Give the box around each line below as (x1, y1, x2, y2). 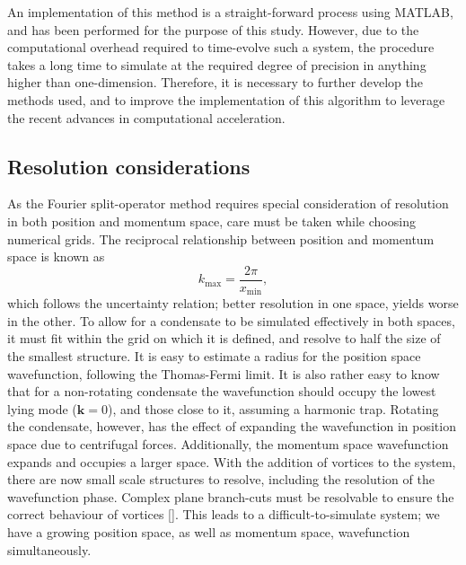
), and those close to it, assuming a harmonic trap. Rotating (107, 399, 439, 418)
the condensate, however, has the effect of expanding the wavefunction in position (7, 417, 456, 436)
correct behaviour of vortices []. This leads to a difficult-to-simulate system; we (7, 505, 440, 524)
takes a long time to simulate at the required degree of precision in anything (7, 55, 426, 74)
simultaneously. (7, 540, 92, 559)
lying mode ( (7, 399, 77, 418)
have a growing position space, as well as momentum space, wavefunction (7, 522, 410, 541)
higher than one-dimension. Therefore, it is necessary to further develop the (7, 73, 423, 92)
